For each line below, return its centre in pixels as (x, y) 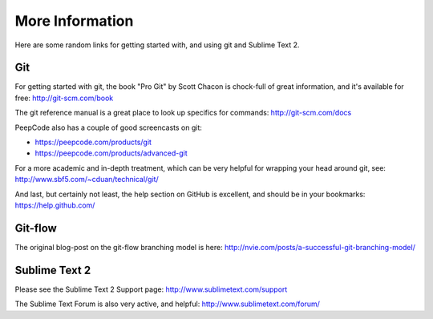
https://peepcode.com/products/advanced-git (111, 153)
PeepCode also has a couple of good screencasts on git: (108, 127)
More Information (74, 21)
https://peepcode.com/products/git (93, 142)
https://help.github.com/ (55, 205)
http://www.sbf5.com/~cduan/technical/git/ (87, 180)
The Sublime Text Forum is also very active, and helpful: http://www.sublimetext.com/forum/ (168, 304)
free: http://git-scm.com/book (64, 98)
